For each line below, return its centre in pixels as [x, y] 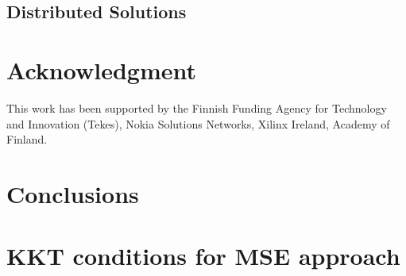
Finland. [27, 139]
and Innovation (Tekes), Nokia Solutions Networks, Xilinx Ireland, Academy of [198, 123]
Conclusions [73, 193]
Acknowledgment [101, 69]
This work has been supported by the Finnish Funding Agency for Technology [197, 107]
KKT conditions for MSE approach [203, 256]
